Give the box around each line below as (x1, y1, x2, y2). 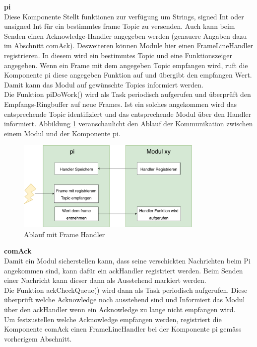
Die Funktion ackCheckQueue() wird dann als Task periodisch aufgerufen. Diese (4, 284, 248, 295)
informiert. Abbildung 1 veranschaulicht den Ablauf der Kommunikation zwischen (4, 118, 253, 129)
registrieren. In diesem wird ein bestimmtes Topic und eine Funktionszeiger (4, 50, 233, 60)
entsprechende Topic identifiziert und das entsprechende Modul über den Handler (4, 108, 252, 119)
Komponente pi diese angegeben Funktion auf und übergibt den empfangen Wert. (4, 70, 252, 80)
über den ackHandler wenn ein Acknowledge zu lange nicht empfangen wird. (4, 304, 236, 315)
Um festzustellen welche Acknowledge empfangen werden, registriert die (4, 314, 222, 324)
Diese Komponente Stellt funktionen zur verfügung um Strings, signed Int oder (4, 11, 244, 21)
